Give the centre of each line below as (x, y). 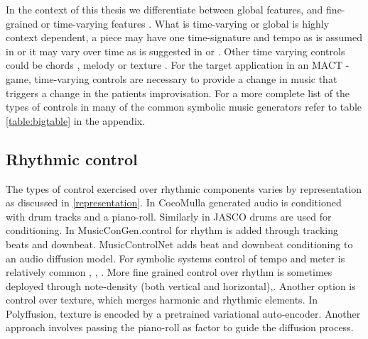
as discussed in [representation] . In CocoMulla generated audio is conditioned (174, 202)
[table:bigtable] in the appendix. (76, 120)
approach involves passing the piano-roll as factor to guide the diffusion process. (180, 327)
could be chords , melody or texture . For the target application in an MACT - (178, 65)
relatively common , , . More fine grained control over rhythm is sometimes (169, 272)
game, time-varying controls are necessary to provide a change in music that (172, 78)
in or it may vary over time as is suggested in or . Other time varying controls (175, 51)
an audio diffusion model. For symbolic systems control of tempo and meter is (175, 258)
